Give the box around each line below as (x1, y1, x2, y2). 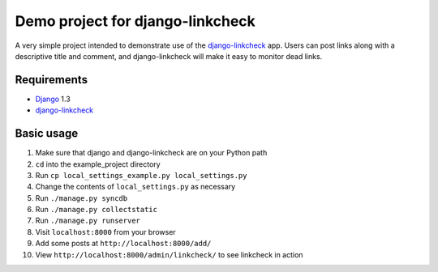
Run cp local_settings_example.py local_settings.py (35, 170, 247, 180)
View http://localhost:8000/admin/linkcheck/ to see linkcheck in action (35, 249, 303, 259)
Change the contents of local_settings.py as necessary (35, 182, 236, 192)
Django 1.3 (35, 94, 71, 104)
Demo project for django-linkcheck (15, 12, 255, 30)
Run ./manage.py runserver (35, 215, 141, 226)
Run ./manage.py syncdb (35, 193, 128, 202)
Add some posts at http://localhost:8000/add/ (35, 239, 212, 249)
